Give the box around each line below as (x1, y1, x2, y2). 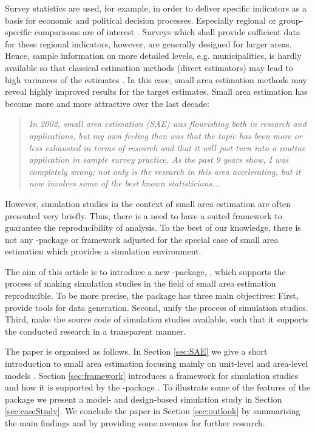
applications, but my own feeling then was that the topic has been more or (29, 129, 302, 141)
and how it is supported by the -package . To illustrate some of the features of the (5, 381, 310, 394)
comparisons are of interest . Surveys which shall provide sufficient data (34, 26, 300, 38)
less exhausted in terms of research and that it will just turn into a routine (29, 141, 306, 154)
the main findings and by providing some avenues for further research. (5, 417, 265, 429)
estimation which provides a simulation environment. (5, 245, 202, 257)
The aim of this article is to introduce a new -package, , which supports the (5, 265, 286, 278)
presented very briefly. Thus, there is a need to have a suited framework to (5, 209, 282, 222)
